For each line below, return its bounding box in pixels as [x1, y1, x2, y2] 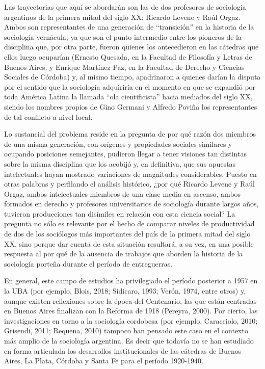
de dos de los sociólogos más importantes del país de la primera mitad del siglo [4, 228, 251, 239]
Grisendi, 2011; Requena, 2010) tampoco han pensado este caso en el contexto [4, 325, 248, 336]
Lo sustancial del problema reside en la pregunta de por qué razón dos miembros [4, 128, 256, 139]
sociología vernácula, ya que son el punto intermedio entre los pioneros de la [4, 31, 242, 42]
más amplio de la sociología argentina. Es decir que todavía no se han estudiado [4, 335, 254, 346]
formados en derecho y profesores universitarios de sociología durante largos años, [4, 198, 259, 209]
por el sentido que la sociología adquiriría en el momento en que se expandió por [4, 81, 256, 92]
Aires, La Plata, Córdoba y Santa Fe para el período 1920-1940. [4, 355, 203, 366]
